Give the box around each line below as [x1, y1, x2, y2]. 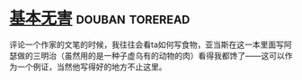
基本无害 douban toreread [9, 8, 191, 28]
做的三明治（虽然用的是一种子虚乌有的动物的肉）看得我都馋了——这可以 [16, 50, 285, 60]
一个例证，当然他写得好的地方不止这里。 [16, 61, 167, 72]
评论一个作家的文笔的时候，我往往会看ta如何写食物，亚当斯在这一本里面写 [9, 39, 285, 50]
